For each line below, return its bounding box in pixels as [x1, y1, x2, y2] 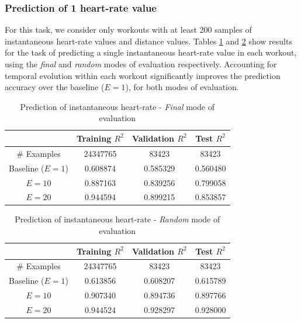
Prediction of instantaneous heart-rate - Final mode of [20, 100, 215, 112]
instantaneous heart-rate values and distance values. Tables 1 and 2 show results [5, 35, 292, 47]
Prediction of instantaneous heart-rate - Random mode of [15, 213, 220, 225]
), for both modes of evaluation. [125, 81, 239, 93]
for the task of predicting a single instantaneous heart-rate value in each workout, [5, 46, 297, 59]
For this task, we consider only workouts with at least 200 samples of [5, 23, 252, 36]
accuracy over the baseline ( [5, 81, 105, 93]
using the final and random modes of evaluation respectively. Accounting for [5, 58, 277, 70]
